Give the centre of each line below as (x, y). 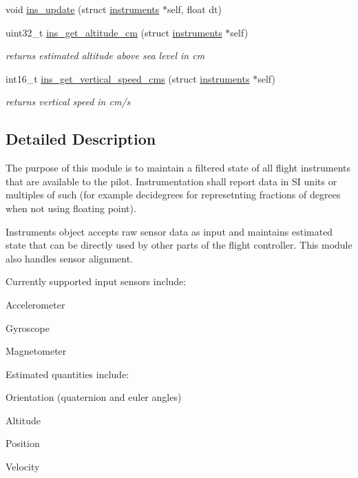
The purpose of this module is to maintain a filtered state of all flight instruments (178, 168)
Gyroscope (28, 328)
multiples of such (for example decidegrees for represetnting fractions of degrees (173, 195)
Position (23, 443)
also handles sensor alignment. (70, 258)
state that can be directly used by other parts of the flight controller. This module (179, 245)
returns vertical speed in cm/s (68, 102)
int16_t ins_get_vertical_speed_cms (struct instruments (128, 78)
